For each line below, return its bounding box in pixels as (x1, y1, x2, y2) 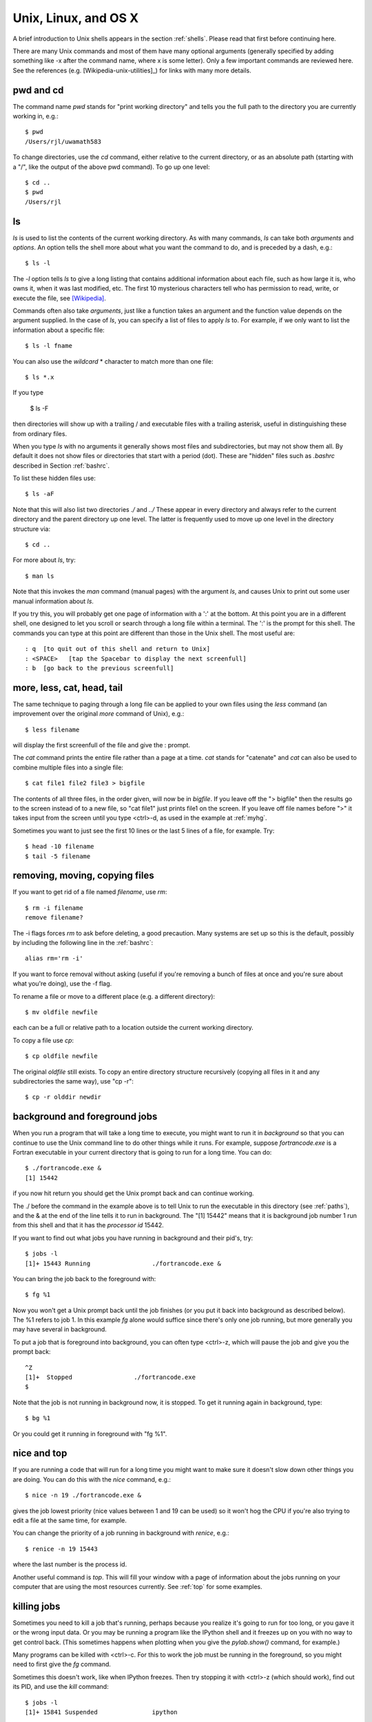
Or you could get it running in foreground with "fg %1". (12, 1429, 167, 1438)
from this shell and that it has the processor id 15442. (12, 1221, 165, 1230)
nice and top (12, 1447, 68, 1460)
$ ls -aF (25, 490, 54, 498)
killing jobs (12, 1600, 61, 1612)
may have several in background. (12, 1325, 107, 1334)
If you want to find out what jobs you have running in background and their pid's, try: (12, 1234, 254, 1242)
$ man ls (25, 572, 54, 580)
